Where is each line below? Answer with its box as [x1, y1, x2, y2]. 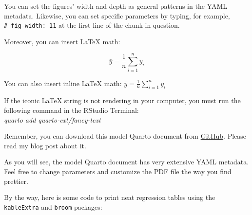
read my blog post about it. [4, 140, 86, 150]
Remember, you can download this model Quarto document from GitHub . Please [4, 131, 247, 141]
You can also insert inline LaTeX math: [4, 78, 122, 88]
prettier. [4, 176, 28, 186]
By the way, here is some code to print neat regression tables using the [4, 192, 215, 202]
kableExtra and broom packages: [4, 201, 102, 212]
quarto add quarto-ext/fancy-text [4, 114, 101, 125]
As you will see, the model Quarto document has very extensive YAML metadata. [4, 157, 249, 167]
